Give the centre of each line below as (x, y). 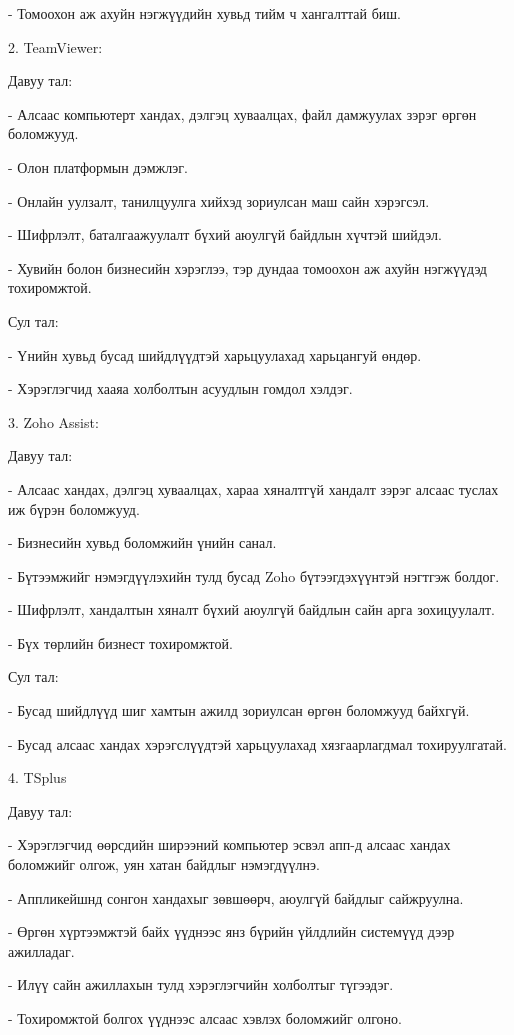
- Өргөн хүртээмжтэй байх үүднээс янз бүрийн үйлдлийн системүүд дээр (231, 931)
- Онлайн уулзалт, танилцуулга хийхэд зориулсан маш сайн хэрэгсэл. (219, 200)
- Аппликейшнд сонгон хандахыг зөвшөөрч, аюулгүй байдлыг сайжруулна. (236, 897)
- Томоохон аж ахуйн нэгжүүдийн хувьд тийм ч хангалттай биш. (204, 13)
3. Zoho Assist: (53, 421)
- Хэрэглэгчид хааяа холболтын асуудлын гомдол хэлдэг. (180, 388)
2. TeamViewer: (55, 46)
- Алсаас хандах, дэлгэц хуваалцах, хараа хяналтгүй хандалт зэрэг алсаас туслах (253, 488)
